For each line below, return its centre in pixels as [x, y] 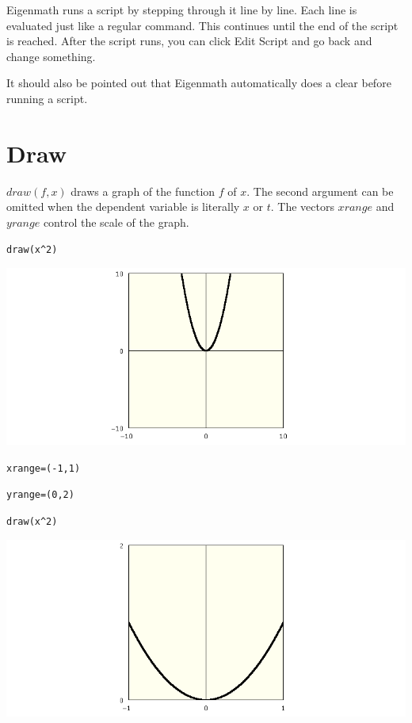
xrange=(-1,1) [44, 468]
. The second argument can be [320, 191]
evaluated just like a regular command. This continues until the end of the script [202, 25]
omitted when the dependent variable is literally [123, 207]
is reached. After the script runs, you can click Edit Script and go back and [189, 41]
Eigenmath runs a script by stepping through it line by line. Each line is [182, 10]
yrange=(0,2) [40, 495]
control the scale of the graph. [116, 222]
